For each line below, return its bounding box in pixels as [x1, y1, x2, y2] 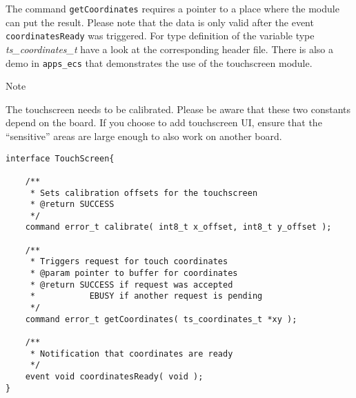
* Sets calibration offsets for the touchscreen [30, 188, 258, 198]
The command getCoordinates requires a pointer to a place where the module [6, 1, 339, 15]
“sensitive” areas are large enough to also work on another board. [6, 128, 282, 143]
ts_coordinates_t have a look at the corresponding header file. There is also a [6, 41, 334, 56]
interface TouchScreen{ [6, 153, 115, 163]
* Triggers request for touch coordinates [30, 257, 228, 267]
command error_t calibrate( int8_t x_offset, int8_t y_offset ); [25, 222, 332, 232]
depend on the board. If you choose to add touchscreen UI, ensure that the [6, 115, 322, 130]
